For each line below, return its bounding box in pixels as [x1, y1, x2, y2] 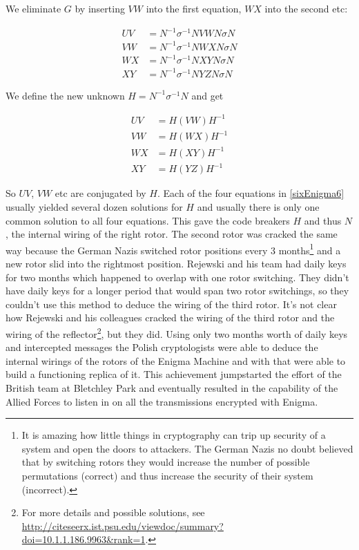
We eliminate [6, 1, 61, 15]
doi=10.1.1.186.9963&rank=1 [21, 532, 146, 547]
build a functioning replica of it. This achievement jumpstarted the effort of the [6, 367, 342, 381]
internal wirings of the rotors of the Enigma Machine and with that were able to [6, 353, 346, 368]
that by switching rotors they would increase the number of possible [21, 455, 310, 469]
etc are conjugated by [55, 186, 146, 200]
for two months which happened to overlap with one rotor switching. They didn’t [6, 269, 349, 284]
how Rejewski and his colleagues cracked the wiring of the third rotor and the [6, 310, 335, 325]
